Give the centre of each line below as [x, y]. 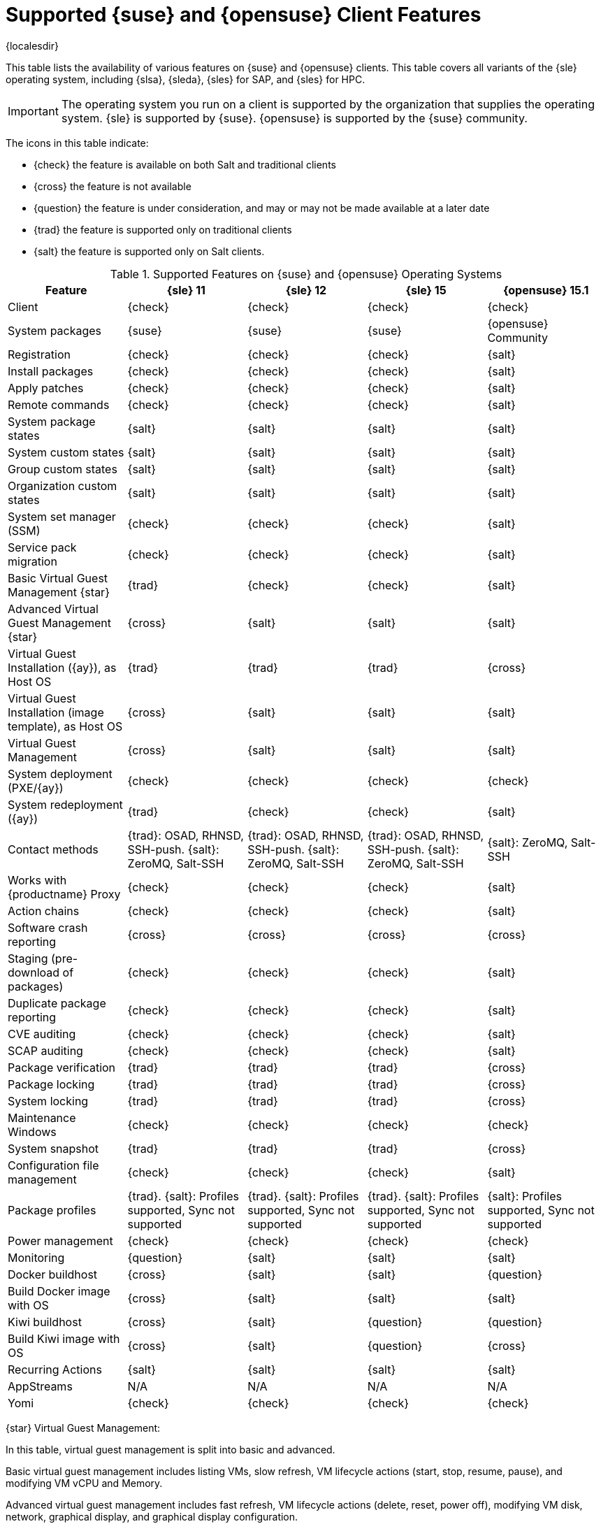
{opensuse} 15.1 [546, 290]
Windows [32, 1131]
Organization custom [63, 486]
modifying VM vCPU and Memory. [84, 1483]
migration [32, 561]
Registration [39, 354]
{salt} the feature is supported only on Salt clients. [149, 251]
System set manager [62, 516]
